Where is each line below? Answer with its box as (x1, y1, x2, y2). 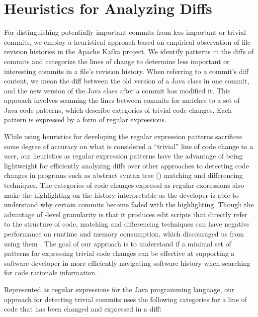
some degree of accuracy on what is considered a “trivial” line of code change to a (4, 141, 254, 151)
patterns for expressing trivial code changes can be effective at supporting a (4, 248, 235, 258)
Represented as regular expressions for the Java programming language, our (4, 284, 235, 294)
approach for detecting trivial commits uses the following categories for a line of (4, 294, 247, 304)
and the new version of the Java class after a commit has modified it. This (4, 85, 231, 95)
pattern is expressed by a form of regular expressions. (4, 114, 167, 125)
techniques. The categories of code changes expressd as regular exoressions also (4, 180, 244, 190)
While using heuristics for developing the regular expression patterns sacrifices (4, 131, 242, 142)
